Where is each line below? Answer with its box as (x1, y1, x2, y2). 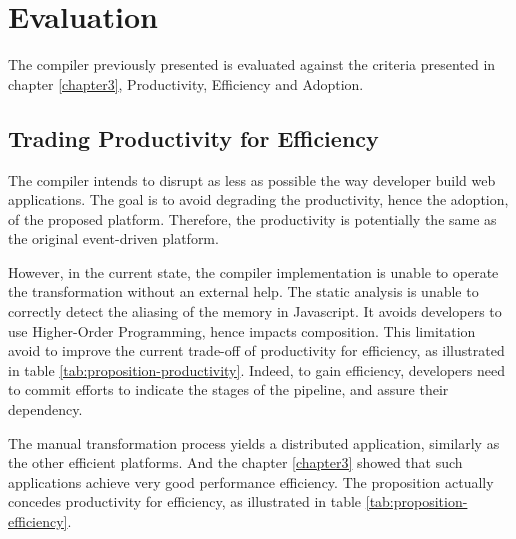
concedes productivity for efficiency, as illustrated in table (8, 491, 362, 512)
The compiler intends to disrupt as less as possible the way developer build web (8, 169, 496, 190)
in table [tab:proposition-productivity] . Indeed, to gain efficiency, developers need (8, 359, 505, 380)
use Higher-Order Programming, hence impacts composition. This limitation (8, 320, 476, 341)
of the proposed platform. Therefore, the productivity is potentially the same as (8, 208, 497, 229)
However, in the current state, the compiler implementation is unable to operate (8, 261, 499, 282)
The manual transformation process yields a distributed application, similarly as (8, 432, 500, 453)
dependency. (8, 399, 83, 420)
